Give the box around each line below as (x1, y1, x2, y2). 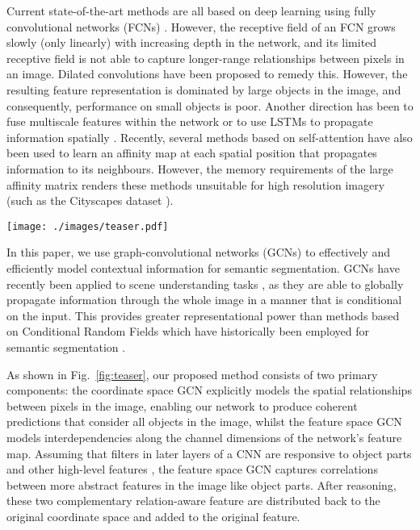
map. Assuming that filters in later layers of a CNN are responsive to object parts (6, 444, 412, 461)
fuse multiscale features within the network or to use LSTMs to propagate (6, 113, 373, 130)
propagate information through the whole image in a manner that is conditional (6, 291, 402, 308)
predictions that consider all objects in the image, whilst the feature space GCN (6, 413, 402, 430)
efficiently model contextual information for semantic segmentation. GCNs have (6, 259, 400, 276)
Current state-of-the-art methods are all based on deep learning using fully (6, 2, 376, 19)
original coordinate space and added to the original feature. (6, 507, 300, 524)
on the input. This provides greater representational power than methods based (6, 307, 400, 323)
